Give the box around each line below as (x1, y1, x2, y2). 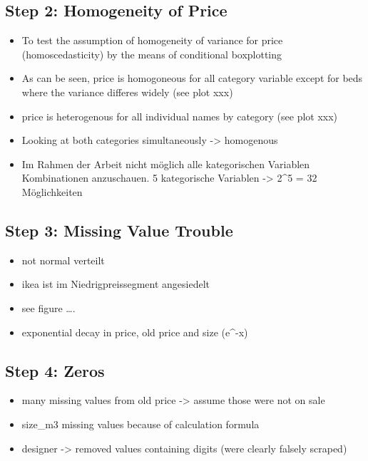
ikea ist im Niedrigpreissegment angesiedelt (21, 276, 210, 291)
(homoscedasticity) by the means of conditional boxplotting (21, 46, 282, 61)
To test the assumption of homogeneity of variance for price (21, 33, 283, 48)
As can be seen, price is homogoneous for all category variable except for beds (21, 71, 363, 86)
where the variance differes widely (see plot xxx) (21, 84, 233, 99)
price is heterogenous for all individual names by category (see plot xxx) (21, 108, 338, 123)
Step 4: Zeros (5, 359, 105, 381)
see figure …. (21, 300, 76, 315)
